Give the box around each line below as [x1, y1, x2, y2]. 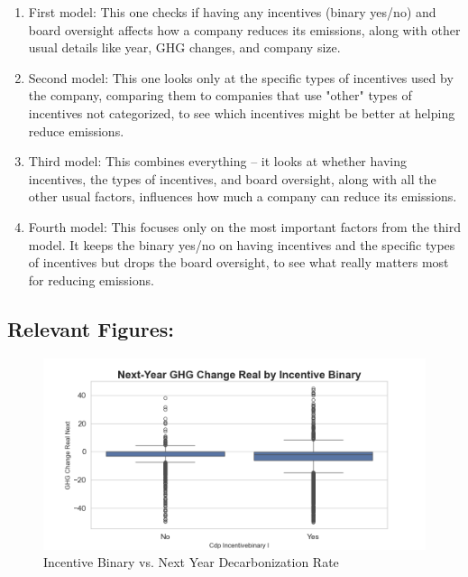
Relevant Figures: [7, 314, 174, 342]
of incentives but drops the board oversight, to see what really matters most [28, 253, 449, 272]
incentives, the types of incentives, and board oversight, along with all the [28, 169, 436, 188]
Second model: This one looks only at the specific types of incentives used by [28, 68, 454, 87]
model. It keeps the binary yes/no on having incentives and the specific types [28, 235, 455, 254]
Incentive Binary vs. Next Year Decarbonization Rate [43, 553, 339, 572]
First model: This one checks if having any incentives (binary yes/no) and [28, 3, 436, 21]
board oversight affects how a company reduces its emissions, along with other [28, 20, 461, 39]
